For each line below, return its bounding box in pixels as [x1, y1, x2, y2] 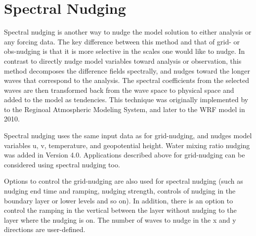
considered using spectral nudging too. [4, 159, 120, 169]
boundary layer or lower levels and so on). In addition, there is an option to [4, 195, 233, 205]
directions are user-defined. [4, 224, 85, 235]
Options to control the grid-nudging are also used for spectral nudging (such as [4, 176, 243, 186]
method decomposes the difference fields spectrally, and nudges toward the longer [4, 65, 250, 76]
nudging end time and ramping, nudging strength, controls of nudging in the [4, 186, 236, 196]
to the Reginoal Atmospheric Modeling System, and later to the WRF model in [4, 104, 245, 114]
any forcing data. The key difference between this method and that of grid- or [4, 36, 240, 46]
